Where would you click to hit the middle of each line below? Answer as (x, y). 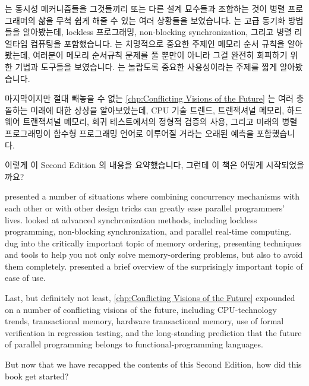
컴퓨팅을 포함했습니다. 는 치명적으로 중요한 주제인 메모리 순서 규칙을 (157, 43)
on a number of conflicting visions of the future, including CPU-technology (141, 309)
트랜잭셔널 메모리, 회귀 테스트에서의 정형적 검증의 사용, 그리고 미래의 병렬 (160, 121)
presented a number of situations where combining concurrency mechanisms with (152, 196)
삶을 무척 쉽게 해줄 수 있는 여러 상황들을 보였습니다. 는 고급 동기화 (162, 20)
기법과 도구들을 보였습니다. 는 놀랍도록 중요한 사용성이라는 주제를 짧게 (146, 66)
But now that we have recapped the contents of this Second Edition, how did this (153, 364)
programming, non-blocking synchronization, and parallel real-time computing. (148, 231)
